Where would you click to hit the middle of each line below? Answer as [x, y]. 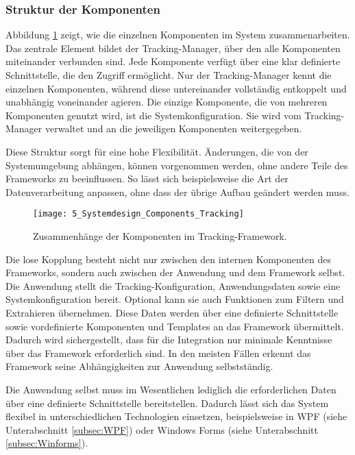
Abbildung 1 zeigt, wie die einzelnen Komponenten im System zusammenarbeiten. [178, 35]
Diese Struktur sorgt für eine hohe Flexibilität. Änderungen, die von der [157, 151]
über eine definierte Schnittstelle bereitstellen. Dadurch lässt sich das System [167, 403]
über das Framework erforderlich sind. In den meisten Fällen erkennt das [158, 353]
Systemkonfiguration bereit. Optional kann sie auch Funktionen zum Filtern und [175, 299]
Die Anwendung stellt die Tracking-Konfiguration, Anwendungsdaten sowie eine [173, 285]
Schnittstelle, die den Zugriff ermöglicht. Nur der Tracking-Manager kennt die [169, 75]
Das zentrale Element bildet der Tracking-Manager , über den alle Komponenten [173, 48]
